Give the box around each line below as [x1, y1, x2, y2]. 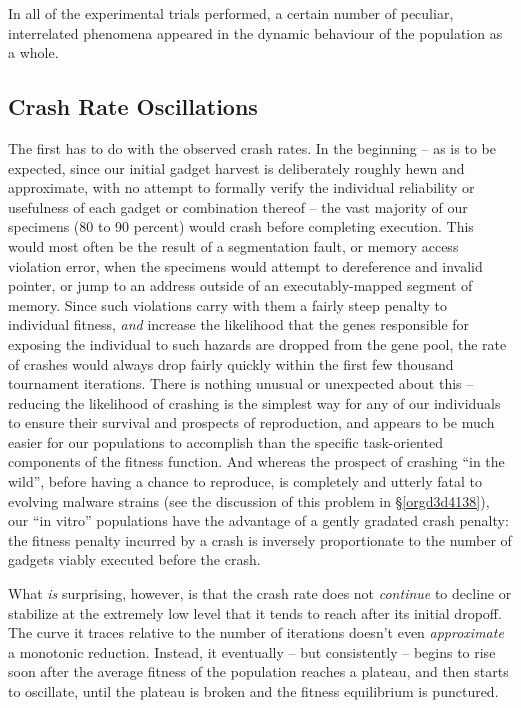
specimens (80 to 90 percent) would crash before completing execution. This [8, 216, 474, 237]
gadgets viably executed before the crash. [8, 549, 261, 570]
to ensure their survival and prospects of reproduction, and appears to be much [8, 412, 495, 433]
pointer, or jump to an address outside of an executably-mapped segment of [8, 275, 473, 296]
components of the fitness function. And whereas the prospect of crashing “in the [8, 451, 505, 472]
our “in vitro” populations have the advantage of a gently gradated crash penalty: [8, 510, 509, 531]
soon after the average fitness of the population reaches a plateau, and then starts [8, 661, 509, 682]
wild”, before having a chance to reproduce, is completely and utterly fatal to [8, 471, 482, 492]
